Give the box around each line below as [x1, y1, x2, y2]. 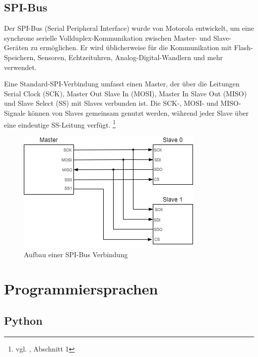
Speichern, [4, 52, 36, 62]
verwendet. [4, 62, 37, 72]
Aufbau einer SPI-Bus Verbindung [24, 249, 128, 260]
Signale [4, 107, 26, 118]
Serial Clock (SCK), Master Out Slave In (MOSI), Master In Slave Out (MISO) [4, 88, 247, 98]
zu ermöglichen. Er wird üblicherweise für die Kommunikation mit [30, 42, 232, 53]
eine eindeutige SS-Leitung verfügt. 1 [4, 118, 116, 130]
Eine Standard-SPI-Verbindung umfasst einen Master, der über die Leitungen [4, 78, 240, 89]
